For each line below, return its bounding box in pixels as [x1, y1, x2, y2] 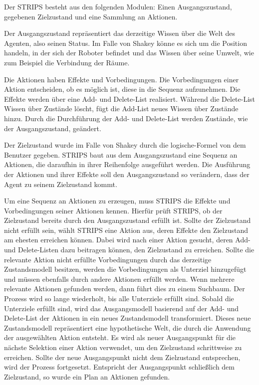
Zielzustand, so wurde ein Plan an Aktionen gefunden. [4, 371, 170, 382]
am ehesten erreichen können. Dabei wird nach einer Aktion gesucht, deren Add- [4, 234, 251, 245]
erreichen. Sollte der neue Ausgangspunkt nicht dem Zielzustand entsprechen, [4, 352, 241, 362]
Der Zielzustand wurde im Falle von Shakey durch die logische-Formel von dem [4, 140, 246, 150]
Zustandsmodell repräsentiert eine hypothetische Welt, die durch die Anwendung [4, 322, 251, 333]
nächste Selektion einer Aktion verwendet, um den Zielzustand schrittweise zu [4, 342, 242, 352]
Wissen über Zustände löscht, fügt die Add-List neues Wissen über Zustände [4, 103, 239, 114]
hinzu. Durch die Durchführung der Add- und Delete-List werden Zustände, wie [4, 113, 248, 123]
